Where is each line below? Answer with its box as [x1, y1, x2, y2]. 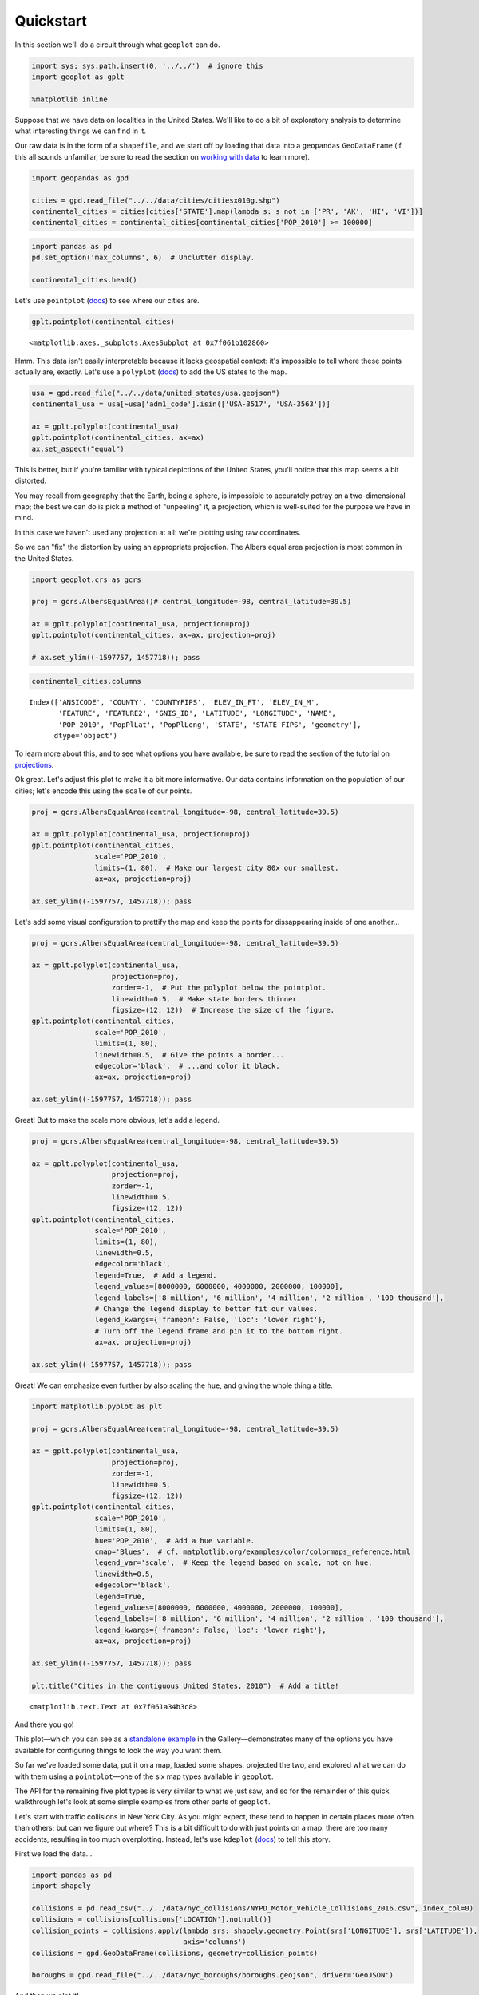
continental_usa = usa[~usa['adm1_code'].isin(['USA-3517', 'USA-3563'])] [31, 400, 331, 409]
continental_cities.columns [31, 677, 141, 685]
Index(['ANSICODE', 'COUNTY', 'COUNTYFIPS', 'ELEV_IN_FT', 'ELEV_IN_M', [29, 697, 319, 706]
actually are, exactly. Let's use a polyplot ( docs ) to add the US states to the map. [14, 367, 287, 377]
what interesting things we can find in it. [14, 126, 147, 136]
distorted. [14, 476, 47, 486]
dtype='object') [53, 731, 118, 740]
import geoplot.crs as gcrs [31, 575, 141, 584]
